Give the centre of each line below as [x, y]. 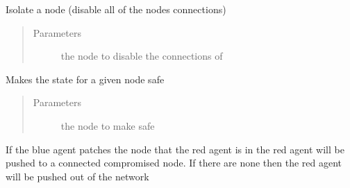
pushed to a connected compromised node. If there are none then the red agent [174, 163]
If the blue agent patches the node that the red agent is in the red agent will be [175, 149]
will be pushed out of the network [77, 176]
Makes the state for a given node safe [85, 79]
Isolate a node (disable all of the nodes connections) [116, 9]
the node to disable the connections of [142, 56]
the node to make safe [108, 125]
